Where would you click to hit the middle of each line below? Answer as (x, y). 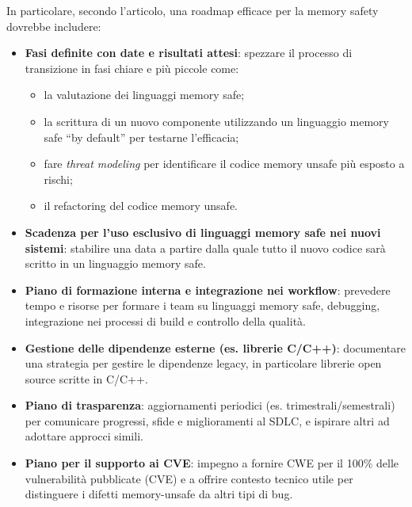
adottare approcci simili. (84, 436)
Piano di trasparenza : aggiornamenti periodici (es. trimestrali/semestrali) (210, 405)
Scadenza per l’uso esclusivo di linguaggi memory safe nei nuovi (203, 232)
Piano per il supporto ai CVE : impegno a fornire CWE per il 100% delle (212, 463)
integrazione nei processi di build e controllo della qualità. (165, 320)
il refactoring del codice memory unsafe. (141, 206)
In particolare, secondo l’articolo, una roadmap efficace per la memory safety (193, 10)
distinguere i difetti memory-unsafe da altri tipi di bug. (159, 494)
